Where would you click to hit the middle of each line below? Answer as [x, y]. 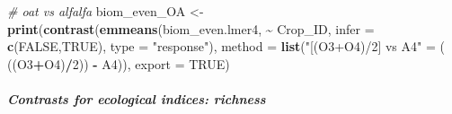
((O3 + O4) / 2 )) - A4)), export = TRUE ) [119, 63]
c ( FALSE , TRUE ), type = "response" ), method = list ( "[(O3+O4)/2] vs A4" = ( [226, 46]
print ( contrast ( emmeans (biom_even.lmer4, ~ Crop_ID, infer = [191, 28]
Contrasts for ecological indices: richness [137, 98]
